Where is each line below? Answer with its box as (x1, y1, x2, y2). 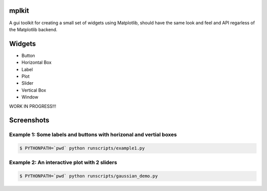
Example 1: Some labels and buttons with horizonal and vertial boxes (9, 131, 177, 138)
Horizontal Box (21, 59, 52, 65)
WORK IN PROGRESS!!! (9, 103, 56, 109)
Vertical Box (21, 87, 46, 93)
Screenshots (9, 116, 49, 125)
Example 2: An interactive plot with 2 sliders (9, 159, 117, 166)
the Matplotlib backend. (9, 26, 58, 32)
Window (21, 94, 39, 100)
